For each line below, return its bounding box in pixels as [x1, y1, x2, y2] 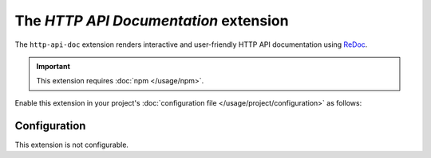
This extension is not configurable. [14, 140, 129, 149]
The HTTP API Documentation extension [14, 12, 289, 29]
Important [36, 61, 71, 71]
